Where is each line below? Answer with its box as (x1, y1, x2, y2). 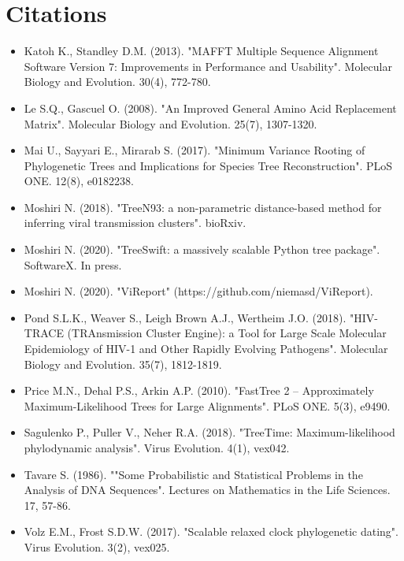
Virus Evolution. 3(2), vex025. (24, 538, 170, 555)
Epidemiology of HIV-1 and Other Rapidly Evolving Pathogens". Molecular (24, 340, 388, 357)
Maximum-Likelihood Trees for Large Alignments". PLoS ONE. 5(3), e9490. (24, 397, 391, 414)
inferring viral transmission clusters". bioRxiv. (24, 214, 246, 231)
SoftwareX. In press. (24, 256, 122, 273)
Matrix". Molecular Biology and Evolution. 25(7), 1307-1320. (24, 115, 317, 132)
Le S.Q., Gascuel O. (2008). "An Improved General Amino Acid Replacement (24, 99, 397, 116)
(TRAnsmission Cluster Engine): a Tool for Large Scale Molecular (67, 325, 387, 341)
